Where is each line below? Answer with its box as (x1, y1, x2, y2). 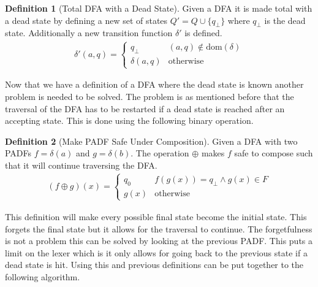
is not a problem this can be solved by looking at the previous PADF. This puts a (5, 234, 313, 247)
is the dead (264, 13, 306, 26)
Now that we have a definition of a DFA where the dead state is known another (5, 78, 304, 91)
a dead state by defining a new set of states (5, 13, 168, 26)
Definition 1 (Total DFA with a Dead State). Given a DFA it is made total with (5, 2, 312, 14)
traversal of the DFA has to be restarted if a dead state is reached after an (5, 102, 285, 115)
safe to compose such (234, 147, 313, 159)
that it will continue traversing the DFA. (5, 158, 157, 171)
